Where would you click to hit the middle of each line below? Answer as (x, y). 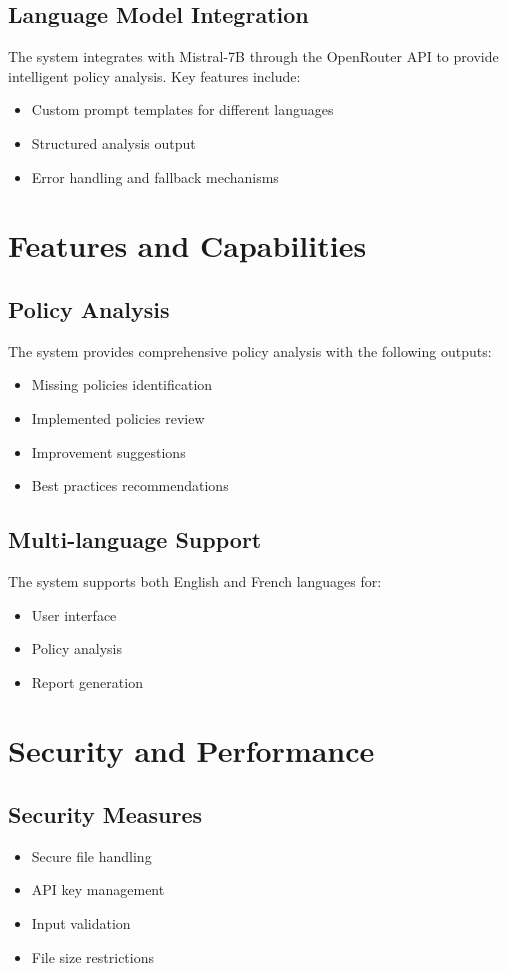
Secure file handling (91, 855)
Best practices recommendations (130, 485)
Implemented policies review (118, 417)
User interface (74, 614)
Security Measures (105, 814)
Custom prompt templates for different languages (182, 109)
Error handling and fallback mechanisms (155, 176)
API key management (98, 889)
